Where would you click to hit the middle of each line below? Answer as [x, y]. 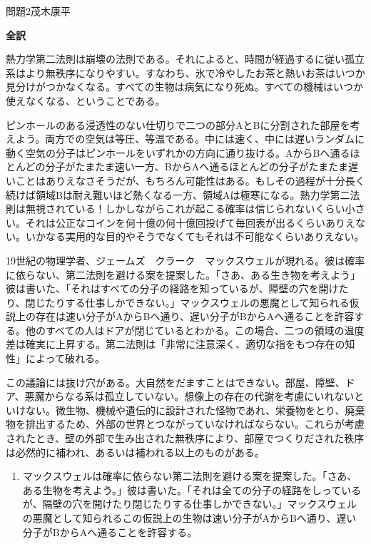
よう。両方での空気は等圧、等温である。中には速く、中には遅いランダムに [190, 139]
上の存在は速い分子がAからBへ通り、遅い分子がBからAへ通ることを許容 [185, 316]
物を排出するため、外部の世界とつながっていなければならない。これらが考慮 [185, 424]
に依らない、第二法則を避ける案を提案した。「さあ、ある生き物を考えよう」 [183, 274]
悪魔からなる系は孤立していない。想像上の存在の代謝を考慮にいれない [189, 396]
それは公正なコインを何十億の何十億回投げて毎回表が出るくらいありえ [190, 222]
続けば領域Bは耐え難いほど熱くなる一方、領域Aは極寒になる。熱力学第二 [178, 194]
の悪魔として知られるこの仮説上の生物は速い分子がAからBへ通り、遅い [189, 518]
